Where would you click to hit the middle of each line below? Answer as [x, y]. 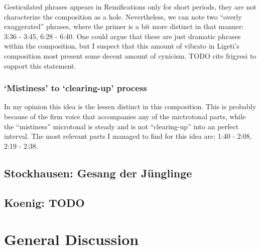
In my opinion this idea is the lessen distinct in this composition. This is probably [130, 106]
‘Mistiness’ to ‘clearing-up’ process [76, 88]
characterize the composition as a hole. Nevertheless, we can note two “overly [123, 16]
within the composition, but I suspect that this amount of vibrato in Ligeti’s [122, 46]
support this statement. [40, 65]
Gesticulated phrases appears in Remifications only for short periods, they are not [130, 7]
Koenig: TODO [44, 202]
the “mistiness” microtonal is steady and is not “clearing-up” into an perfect [121, 126]
